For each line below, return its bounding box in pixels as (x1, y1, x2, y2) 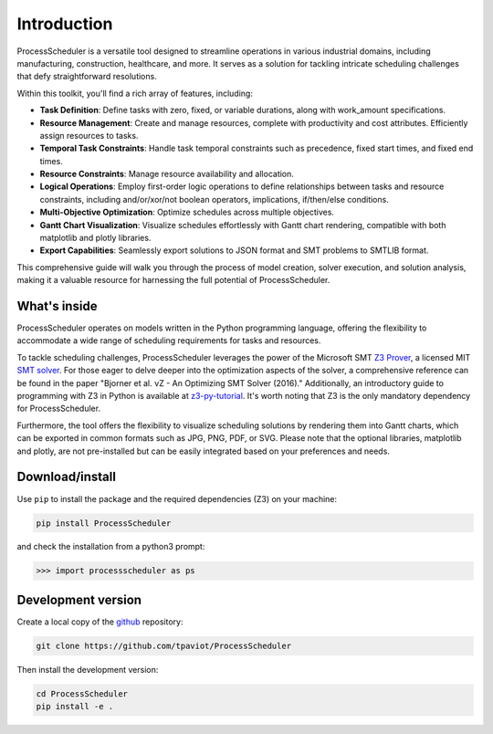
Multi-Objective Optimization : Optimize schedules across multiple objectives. (39, 206, 335, 218)
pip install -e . (36, 701, 114, 712)
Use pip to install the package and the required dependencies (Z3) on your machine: (16, 493, 338, 504)
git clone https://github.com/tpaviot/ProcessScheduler (36, 640, 292, 651)
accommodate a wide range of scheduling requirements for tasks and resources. (16, 335, 321, 346)
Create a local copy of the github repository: (16, 616, 184, 627)
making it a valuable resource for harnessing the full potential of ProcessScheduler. (16, 275, 330, 286)
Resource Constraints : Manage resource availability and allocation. (39, 169, 294, 180)
